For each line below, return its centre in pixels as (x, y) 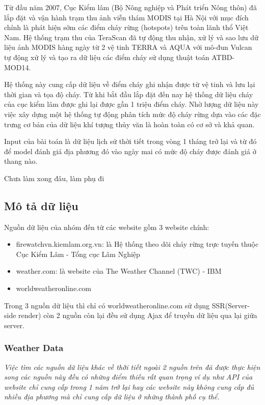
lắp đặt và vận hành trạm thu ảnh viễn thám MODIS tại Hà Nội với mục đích (126, 17)
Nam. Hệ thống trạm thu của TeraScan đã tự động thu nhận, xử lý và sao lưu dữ (131, 37)
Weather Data (34, 348)
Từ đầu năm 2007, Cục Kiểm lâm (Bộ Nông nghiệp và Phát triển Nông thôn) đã (130, 7)
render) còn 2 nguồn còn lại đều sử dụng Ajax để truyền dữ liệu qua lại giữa (138, 315)
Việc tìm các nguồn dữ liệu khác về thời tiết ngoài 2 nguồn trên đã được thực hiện (132, 367)
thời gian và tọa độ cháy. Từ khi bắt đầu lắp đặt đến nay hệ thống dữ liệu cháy (129, 94)
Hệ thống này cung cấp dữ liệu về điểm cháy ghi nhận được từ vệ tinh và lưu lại (130, 84)
